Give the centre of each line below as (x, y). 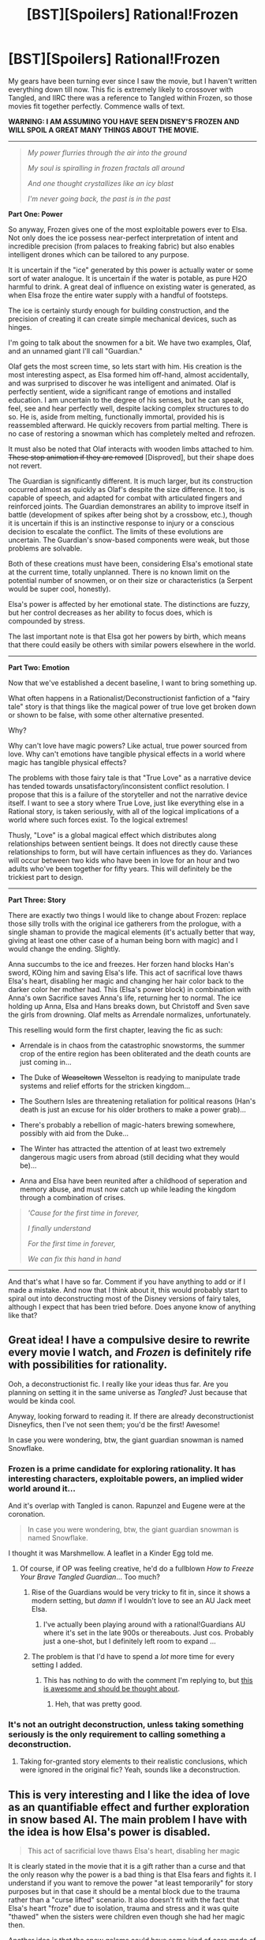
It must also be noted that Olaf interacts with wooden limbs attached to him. (131, 449)
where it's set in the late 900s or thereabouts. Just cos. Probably (148, 1633)
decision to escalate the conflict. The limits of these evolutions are (116, 531)
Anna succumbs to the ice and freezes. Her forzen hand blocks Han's (121, 964)
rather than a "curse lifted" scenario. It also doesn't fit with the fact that (124, 1900)
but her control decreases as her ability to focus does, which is (110, 612)
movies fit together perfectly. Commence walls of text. (97, 106)
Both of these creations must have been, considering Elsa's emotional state (131, 563)
